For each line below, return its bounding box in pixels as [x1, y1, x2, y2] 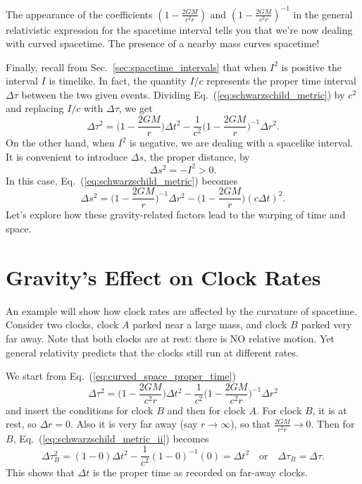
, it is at [312, 402, 347, 417]
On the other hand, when [6, 135, 115, 150]
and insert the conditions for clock [6, 402, 154, 417]
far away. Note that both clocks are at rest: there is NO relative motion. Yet [6, 330, 335, 345]
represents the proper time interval [206, 73, 356, 88]
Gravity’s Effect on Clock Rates [6, 262, 321, 291]
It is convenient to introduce [6, 149, 128, 163]
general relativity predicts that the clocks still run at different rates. [6, 345, 299, 359]
